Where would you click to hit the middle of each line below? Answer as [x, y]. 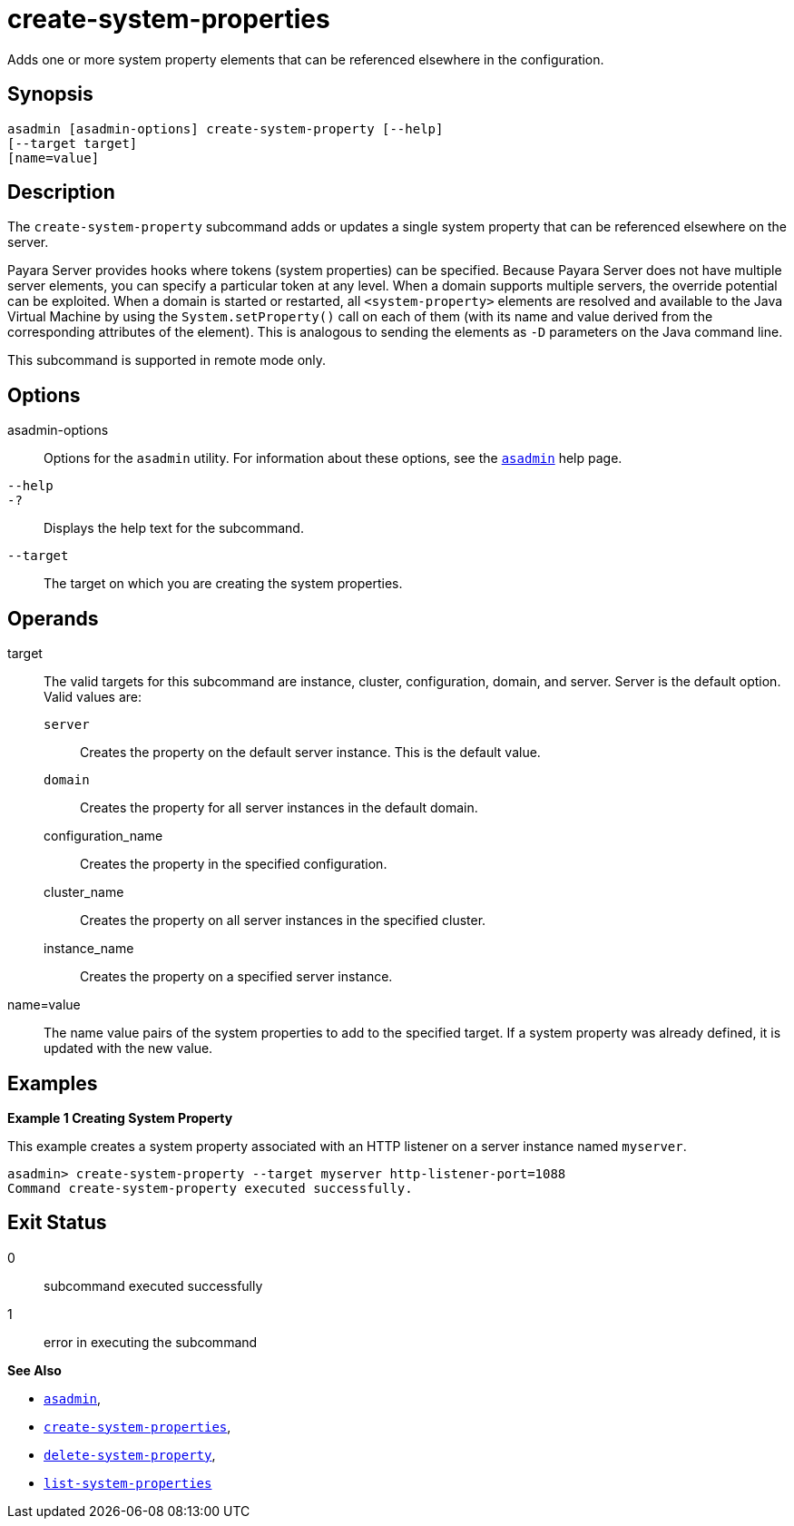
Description [61, 192]
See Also [34, 1370]
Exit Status [57, 1223]
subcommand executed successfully [153, 1285]
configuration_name [103, 836]
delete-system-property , [130, 1454]
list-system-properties [128, 1483]
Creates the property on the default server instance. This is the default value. [310, 753]
